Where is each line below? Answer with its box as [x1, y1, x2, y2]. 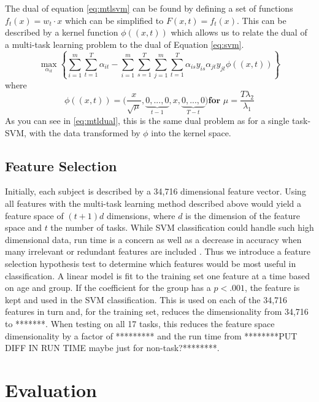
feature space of [5, 209, 64, 222]
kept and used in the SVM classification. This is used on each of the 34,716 [5, 293, 288, 306]
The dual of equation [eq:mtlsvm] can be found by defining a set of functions [5, 2, 293, 14]
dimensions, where [107, 209, 175, 222]
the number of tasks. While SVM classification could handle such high [50, 221, 314, 234]
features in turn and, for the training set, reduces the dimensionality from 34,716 [5, 305, 309, 318]
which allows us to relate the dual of [171, 26, 307, 39]
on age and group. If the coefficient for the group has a [5, 281, 211, 294]
